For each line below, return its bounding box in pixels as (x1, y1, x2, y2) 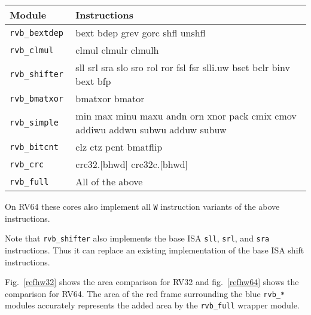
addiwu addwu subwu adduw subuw (75, 123, 227, 136)
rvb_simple (10, 118, 59, 127)
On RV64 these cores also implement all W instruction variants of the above (5, 200, 280, 212)
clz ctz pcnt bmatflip (75, 140, 163, 154)
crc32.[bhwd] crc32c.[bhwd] (75, 157, 188, 171)
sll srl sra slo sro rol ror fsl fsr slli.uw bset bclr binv (75, 60, 290, 74)
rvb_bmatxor (10, 93, 64, 103)
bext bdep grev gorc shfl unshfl (75, 26, 206, 39)
